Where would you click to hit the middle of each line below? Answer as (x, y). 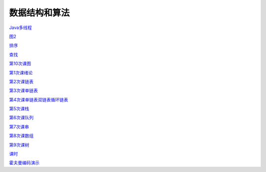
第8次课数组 (21, 136)
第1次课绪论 (21, 72)
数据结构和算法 (39, 13)
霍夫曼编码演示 (24, 163)
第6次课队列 (21, 117)
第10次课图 (20, 63)
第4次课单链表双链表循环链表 (39, 100)
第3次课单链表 (23, 90)
